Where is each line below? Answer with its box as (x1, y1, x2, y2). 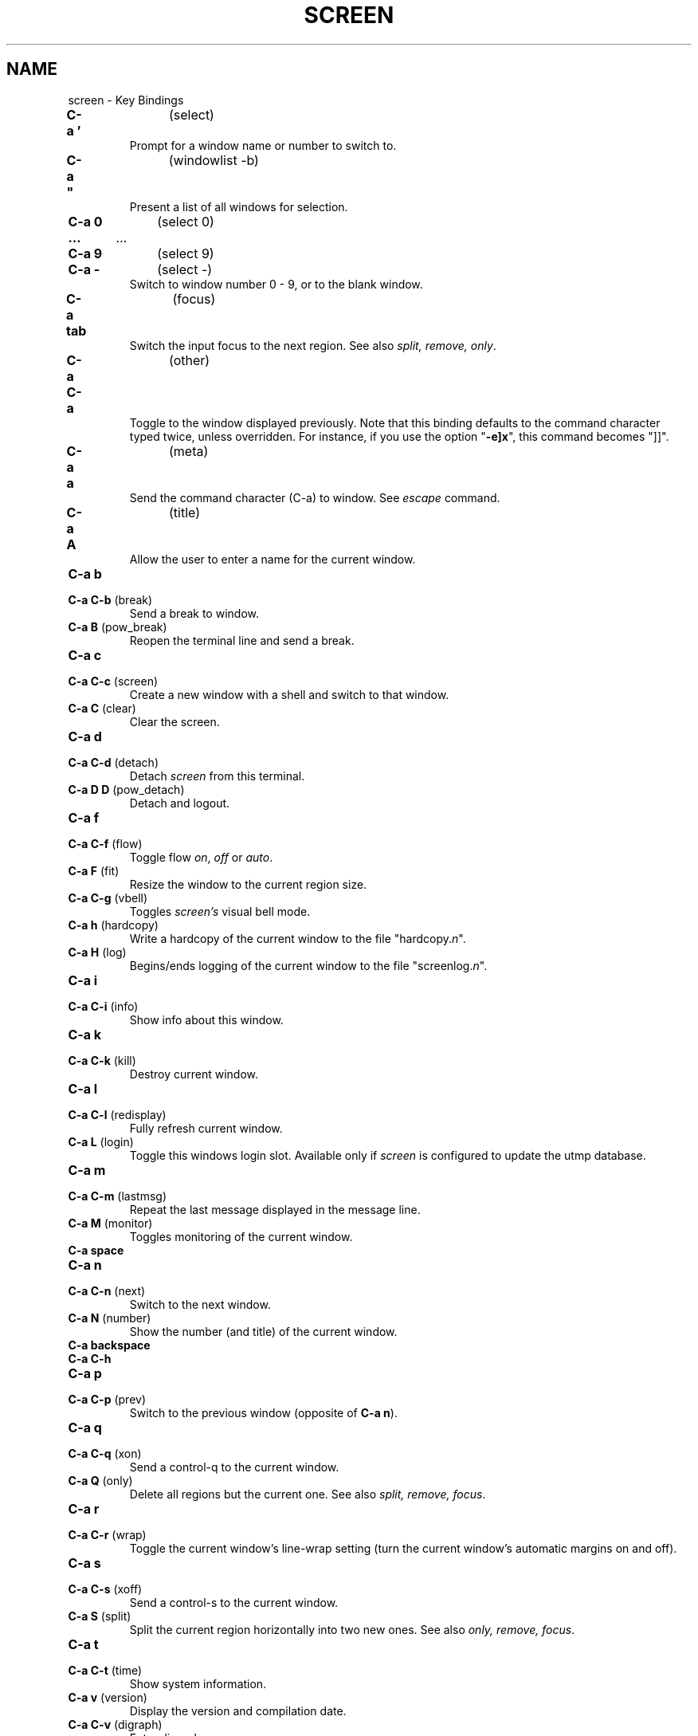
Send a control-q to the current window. (129, 1459, 339, 1474)
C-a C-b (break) (68, 592, 153, 607)
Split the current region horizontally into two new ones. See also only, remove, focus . (129, 1622, 575, 1636)
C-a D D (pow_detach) (68, 782, 185, 796)
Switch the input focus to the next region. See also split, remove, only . (129, 338, 496, 352)
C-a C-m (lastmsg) (68, 1188, 167, 1203)
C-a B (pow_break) (68, 619, 167, 634)
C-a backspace (68, 1337, 151, 1352)
